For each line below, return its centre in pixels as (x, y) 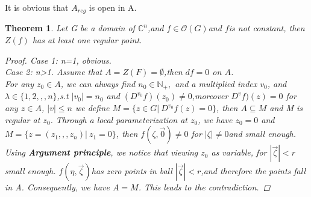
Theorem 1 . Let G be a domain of (70, 28)
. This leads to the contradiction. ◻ (204, 187)
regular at (23, 119)
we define (92, 108)
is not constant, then (267, 28)
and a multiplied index (216, 83)
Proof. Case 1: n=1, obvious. (58, 60)
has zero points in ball (132, 171)
